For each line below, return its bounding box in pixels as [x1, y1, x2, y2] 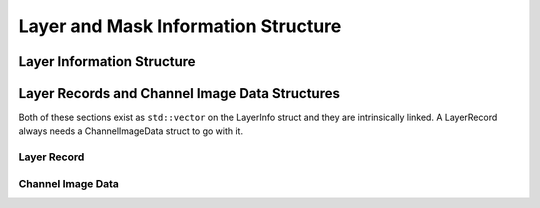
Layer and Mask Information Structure [18, 15, 342, 37]
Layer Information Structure [18, 53, 196, 70]
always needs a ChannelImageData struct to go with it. [18, 125, 244, 137]
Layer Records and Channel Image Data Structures [18, 85, 340, 102]
